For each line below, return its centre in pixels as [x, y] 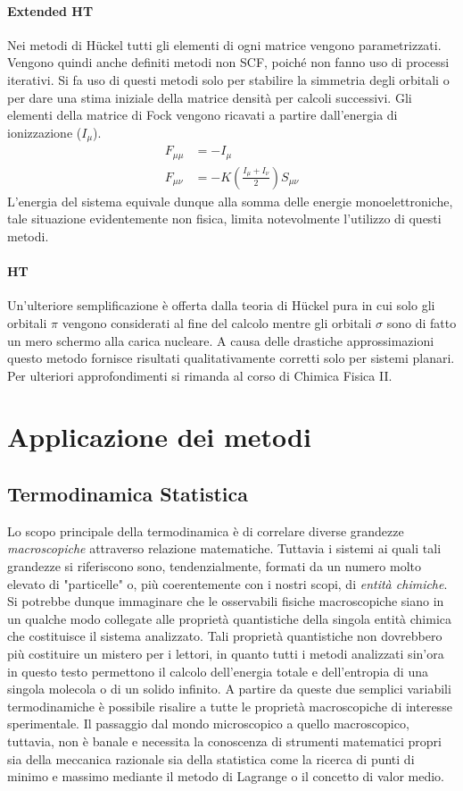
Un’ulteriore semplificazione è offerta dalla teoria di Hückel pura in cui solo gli [221, 305]
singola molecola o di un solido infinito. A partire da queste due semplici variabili [229, 689]
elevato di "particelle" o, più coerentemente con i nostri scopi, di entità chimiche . [227, 583]
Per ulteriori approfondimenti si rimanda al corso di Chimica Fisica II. [200, 375]
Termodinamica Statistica [128, 494]
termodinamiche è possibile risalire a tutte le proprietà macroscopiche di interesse [230, 706]
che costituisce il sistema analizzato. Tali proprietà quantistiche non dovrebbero [225, 636]
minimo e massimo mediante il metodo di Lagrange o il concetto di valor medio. [226, 776]
